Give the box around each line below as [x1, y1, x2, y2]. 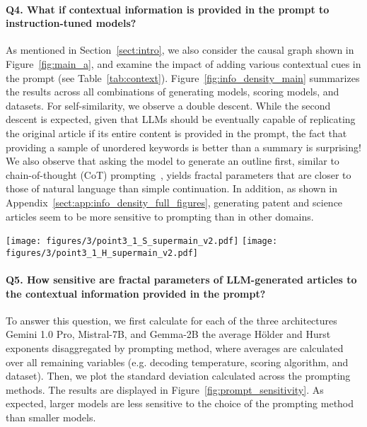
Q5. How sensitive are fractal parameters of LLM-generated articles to [6, 272, 357, 287]
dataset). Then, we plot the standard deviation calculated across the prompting [6, 368, 351, 383]
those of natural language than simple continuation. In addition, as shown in [6, 181, 338, 196]
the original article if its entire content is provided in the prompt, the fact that [6, 125, 347, 140]
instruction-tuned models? [6, 16, 136, 30]
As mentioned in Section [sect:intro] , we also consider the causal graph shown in [6, 42, 354, 57]
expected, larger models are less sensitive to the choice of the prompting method [6, 396, 354, 411]
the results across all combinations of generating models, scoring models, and [6, 84, 339, 99]
